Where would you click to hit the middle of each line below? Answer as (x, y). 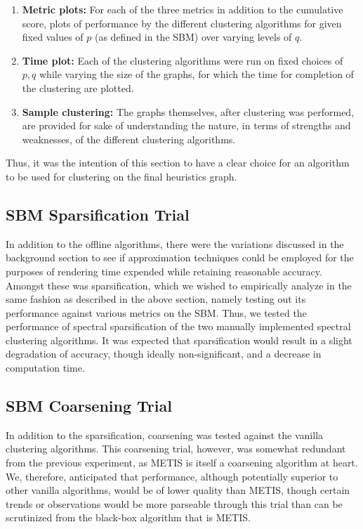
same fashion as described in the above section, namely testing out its (156, 299)
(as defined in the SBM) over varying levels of (193, 37)
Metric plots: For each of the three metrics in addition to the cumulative (183, 9)
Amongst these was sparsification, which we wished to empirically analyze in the (179, 285)
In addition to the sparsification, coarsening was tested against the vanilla (165, 435)
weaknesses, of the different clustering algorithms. (129, 139)
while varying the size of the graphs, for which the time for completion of (196, 74)
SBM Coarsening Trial (89, 406)
